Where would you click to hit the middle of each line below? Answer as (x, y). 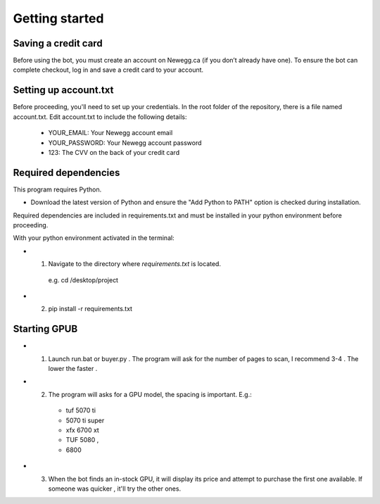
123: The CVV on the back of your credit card (114, 152)
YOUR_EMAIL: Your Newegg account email (110, 133)
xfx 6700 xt (83, 430)
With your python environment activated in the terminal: (94, 238)
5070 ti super (85, 420)
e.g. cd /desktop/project (83, 280)
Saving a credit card (58, 43)
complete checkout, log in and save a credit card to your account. (108, 70)
